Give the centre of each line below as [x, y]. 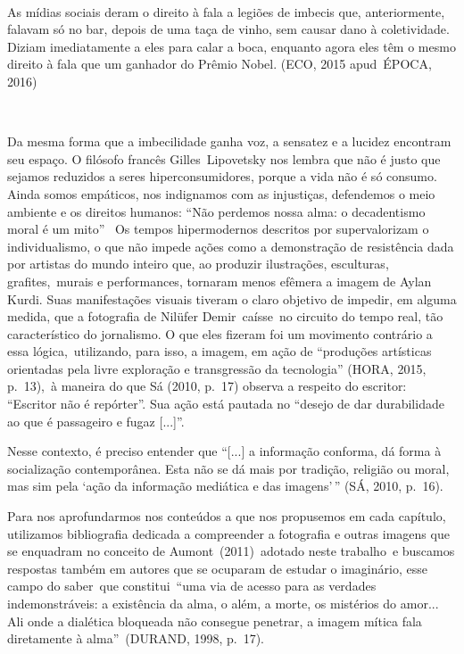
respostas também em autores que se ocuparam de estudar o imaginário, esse [217, 568]
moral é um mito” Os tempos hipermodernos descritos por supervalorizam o [218, 229]
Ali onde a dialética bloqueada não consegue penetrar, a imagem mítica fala [215, 621]
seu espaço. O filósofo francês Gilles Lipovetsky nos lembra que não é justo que [224, 158]
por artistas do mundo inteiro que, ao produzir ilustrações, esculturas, [198, 264]
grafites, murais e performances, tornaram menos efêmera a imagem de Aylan [220, 281]
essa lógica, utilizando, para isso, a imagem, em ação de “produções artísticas [220, 351]
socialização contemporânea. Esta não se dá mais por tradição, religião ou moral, [228, 468]
